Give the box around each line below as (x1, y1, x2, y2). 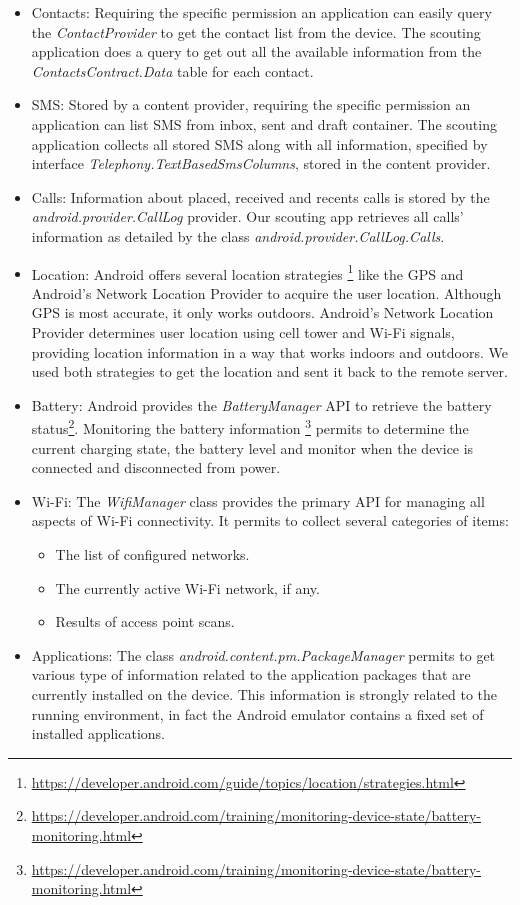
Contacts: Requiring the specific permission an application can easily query (31, 2, 492, 22)
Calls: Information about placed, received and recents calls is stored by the (31, 186, 490, 207)
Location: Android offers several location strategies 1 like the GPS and (31, 260, 464, 284)
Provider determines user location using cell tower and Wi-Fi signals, (31, 321, 455, 342)
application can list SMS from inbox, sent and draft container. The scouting (31, 113, 497, 134)
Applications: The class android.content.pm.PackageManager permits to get (31, 644, 496, 665)
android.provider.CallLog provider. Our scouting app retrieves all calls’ (31, 206, 464, 227)
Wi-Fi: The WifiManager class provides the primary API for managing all (31, 490, 485, 511)
